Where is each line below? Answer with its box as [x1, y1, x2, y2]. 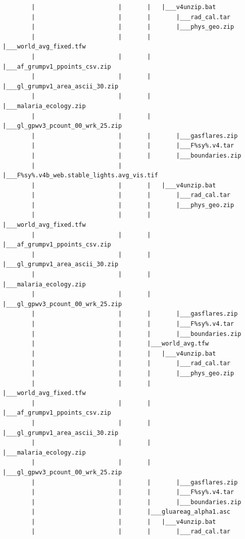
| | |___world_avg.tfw [31, 340, 209, 348]
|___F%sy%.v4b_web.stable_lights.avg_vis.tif [3, 172, 158, 179]
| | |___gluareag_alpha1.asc [31, 508, 231, 516]
